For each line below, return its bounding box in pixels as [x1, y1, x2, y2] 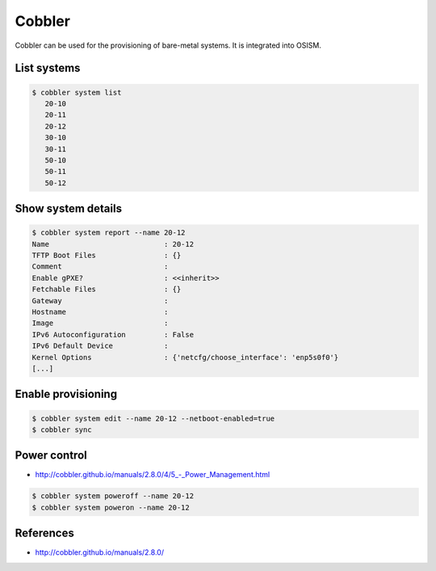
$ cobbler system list [31, 87, 122, 97]
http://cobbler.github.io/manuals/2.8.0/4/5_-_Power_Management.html [35, 470, 270, 480]
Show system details [15, 202, 123, 216]
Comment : [31, 262, 169, 271]
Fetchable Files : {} [31, 285, 182, 294]
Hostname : [31, 307, 169, 316]
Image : [31, 319, 169, 328]
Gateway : [31, 296, 169, 305]
